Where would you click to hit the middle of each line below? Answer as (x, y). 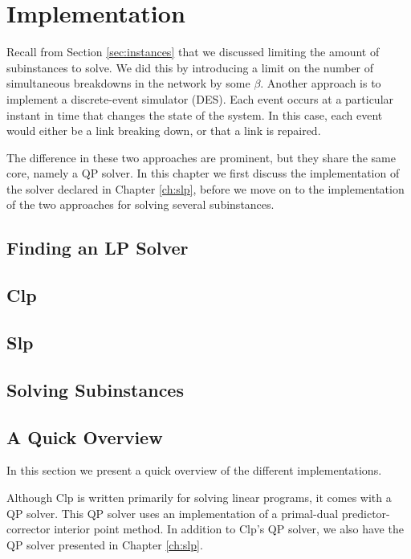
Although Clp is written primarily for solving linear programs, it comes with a (199, 497)
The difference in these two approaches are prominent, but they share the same (201, 157)
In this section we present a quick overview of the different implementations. (194, 470)
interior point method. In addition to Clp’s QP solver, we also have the (229, 529)
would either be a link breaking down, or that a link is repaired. (164, 131)
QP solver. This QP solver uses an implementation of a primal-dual (173, 513)
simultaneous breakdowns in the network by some (128, 83)
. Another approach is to (321, 83)
